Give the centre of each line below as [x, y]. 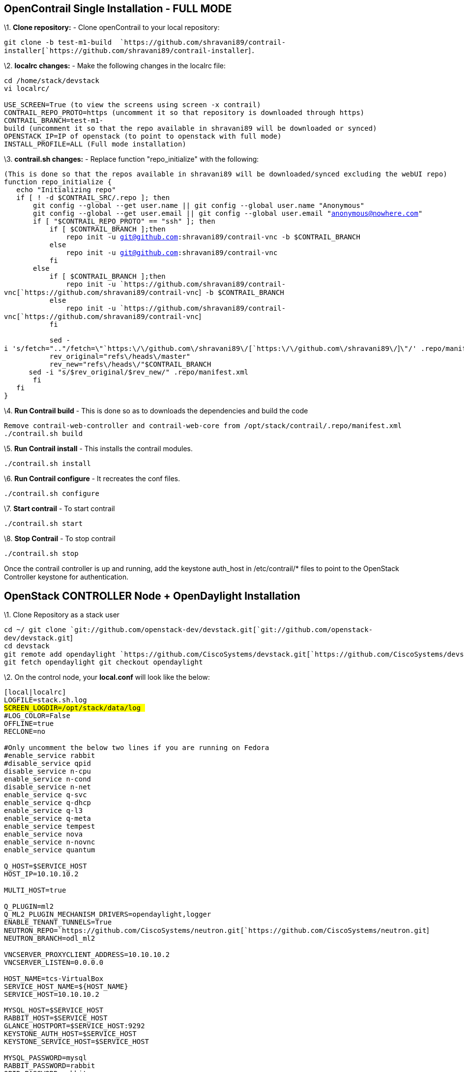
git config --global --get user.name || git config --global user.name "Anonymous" [199, 206]
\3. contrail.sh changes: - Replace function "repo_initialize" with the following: [131, 159]
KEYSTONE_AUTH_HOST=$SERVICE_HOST [70, 1034]
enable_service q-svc [45, 795]
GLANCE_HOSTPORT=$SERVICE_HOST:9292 [74, 1026]
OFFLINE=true [29, 724]
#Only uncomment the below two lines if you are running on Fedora [137, 748]
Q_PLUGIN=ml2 [29, 907]
